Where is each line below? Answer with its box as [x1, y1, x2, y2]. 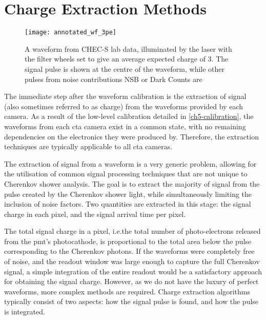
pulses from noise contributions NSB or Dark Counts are [25, 73, 202, 84]
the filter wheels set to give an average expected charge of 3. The [25, 53, 229, 64]
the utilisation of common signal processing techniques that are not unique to [4, 168, 248, 179]
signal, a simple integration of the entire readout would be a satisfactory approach [4, 266, 262, 276]
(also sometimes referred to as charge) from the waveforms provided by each [4, 101, 243, 111]
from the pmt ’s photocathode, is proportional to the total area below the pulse [4, 235, 252, 246]
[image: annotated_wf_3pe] [25, 29, 116, 36]
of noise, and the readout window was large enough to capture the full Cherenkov [4, 256, 260, 267]
